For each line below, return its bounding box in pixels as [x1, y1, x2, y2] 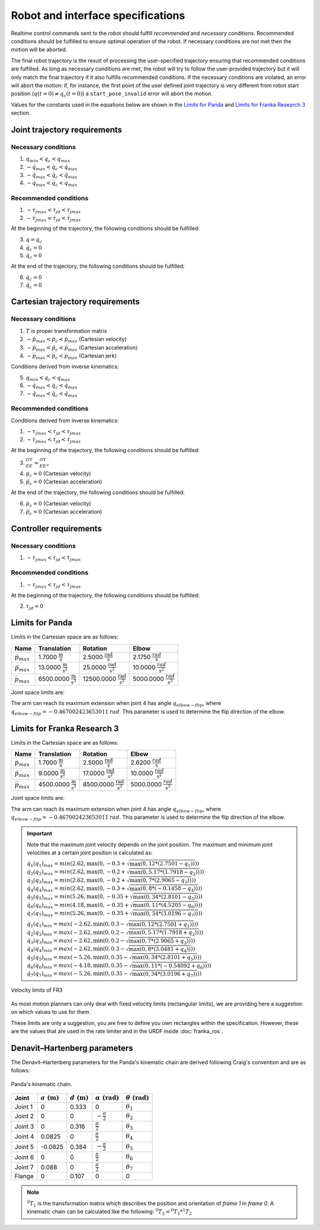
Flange [14, 1172, 34, 1180]
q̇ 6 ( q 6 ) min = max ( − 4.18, [27, 962, 92, 970]
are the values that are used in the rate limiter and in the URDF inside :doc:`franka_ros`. [11, 1028, 223, 1035]
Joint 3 [14, 1122, 34, 1130]
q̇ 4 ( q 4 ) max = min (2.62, [27, 885, 86, 893]
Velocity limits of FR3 [11, 986, 63, 994]
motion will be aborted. [11, 46, 68, 53]
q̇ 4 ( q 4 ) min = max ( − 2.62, [27, 946, 92, 954]
